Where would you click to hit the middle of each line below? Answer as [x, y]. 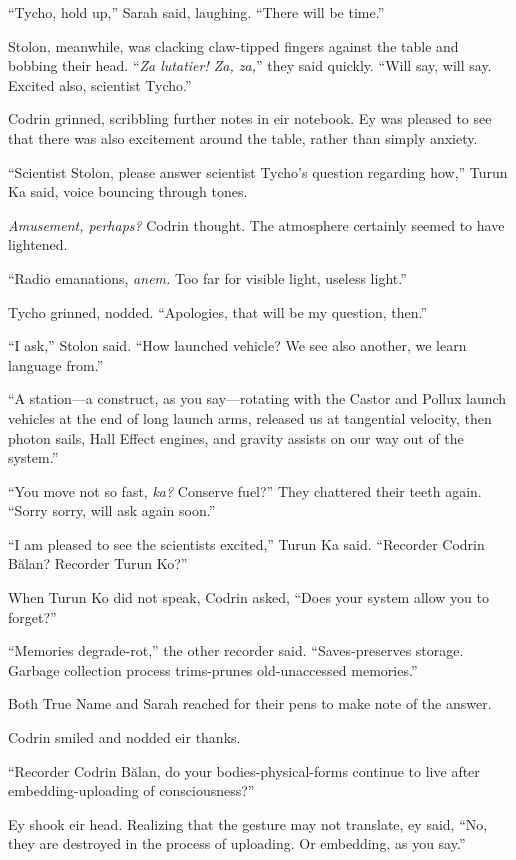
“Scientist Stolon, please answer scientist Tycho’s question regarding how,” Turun [258, 171]
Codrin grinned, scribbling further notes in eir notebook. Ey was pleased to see [250, 118]
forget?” [32, 616]
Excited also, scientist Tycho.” [100, 84]
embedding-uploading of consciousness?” [131, 790]
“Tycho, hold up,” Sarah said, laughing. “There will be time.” [196, 12]
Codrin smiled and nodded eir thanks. [124, 737]
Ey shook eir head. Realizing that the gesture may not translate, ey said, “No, [248, 823]
